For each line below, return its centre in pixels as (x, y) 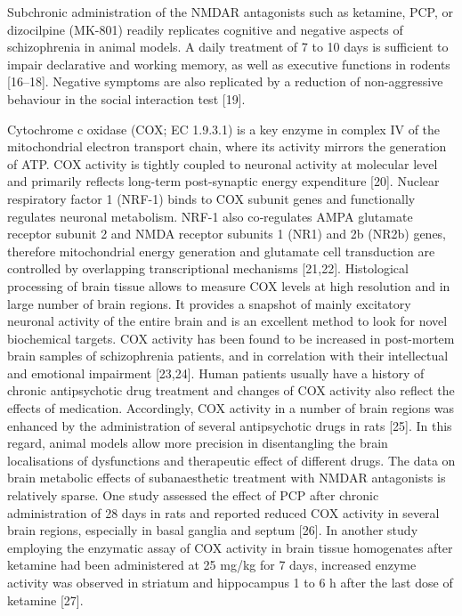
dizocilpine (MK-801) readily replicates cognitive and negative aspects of (205, 29)
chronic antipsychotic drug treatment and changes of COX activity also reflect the (231, 390)
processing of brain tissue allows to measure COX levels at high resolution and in (229, 285)
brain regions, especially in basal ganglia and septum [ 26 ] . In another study (213, 530)
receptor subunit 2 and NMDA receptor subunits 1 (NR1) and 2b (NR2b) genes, (227, 234)
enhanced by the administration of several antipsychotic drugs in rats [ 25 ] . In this (230, 425)
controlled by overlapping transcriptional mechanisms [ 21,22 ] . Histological (208, 268)
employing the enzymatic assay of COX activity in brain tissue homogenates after (230, 547)
